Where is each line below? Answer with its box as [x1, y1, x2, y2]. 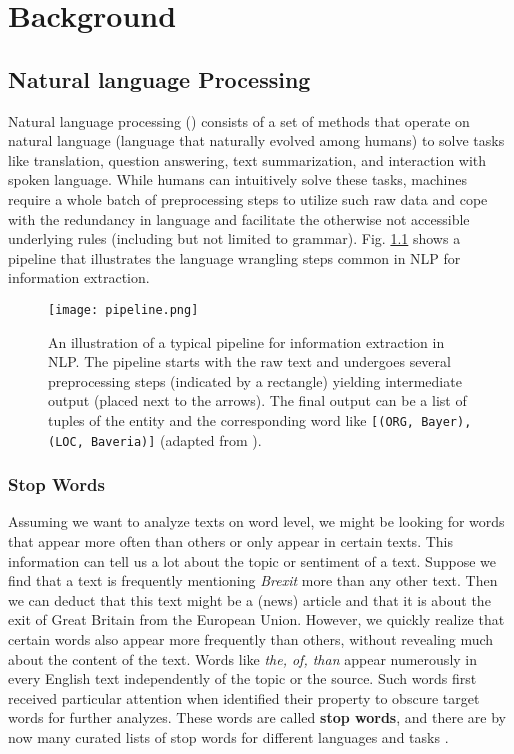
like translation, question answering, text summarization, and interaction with [8, 149, 487, 170]
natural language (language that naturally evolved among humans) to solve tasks [8, 130, 505, 151]
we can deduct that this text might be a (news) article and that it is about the [8, 589, 491, 610]
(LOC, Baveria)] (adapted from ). [48, 429, 262, 450]
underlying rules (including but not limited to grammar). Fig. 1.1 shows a [8, 228, 461, 249]
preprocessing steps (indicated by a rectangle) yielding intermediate [48, 370, 462, 391]
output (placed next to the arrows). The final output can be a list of [48, 390, 467, 411]
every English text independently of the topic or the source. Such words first [8, 668, 477, 689]
